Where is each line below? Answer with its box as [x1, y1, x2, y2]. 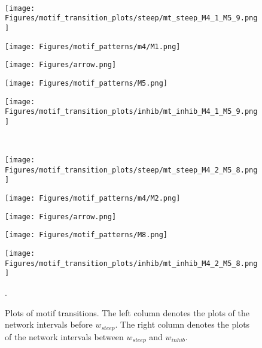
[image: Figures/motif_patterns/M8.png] [5, 231, 168, 240]
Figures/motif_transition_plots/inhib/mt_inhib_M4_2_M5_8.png [5, 259, 258, 268]
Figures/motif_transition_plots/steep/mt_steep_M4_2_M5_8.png [5, 165, 258, 174]
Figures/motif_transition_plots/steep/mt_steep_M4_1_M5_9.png [5, 14, 258, 23]
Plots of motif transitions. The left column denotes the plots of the [5, 306, 249, 319]
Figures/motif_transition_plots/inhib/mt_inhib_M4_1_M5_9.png [5, 107, 258, 116]
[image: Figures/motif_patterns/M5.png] [5, 78, 168, 87]
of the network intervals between [5, 330, 124, 343]
